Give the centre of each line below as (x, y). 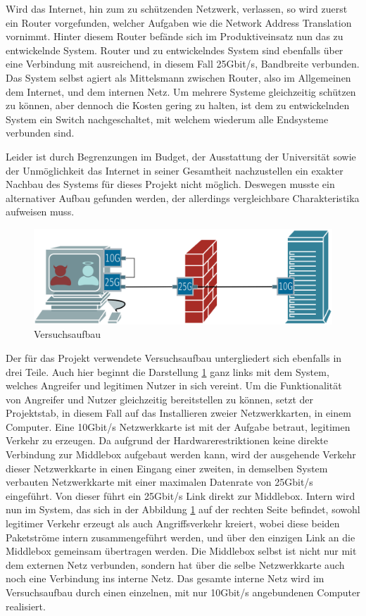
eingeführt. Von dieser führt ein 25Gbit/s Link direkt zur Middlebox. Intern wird (181, 495)
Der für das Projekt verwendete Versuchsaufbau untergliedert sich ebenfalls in (174, 357)
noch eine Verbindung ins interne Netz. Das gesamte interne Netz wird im (165, 578)
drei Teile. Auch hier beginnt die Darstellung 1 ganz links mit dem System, (168, 371)
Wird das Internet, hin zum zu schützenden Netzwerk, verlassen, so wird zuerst (177, 8)
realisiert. (26, 606)
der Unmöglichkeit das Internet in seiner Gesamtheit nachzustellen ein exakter (175, 170)
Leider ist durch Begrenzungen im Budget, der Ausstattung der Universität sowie (181, 156)
